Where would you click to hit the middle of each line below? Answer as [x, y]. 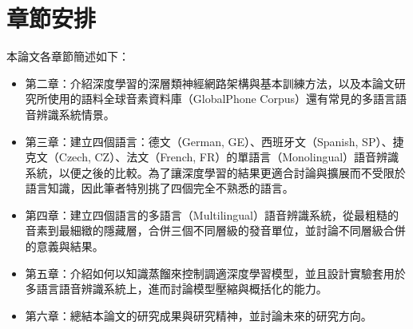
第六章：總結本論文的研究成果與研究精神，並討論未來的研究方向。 [199, 315]
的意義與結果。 [64, 246]
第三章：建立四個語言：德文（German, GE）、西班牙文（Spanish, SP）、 [209, 141]
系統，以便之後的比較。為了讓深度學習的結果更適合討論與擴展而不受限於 [215, 172]
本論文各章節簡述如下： [68, 56]
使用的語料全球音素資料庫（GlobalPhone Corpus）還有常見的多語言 [222, 99]
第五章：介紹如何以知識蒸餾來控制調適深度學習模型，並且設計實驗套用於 [215, 273]
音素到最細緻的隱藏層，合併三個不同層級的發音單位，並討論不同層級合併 [215, 230]
